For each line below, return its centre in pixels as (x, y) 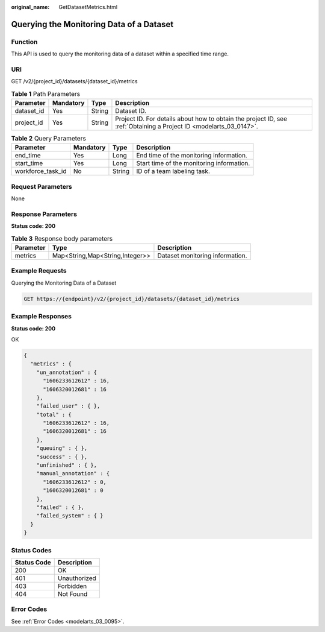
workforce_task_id (41, 171)
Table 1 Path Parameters (46, 93)
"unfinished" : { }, (67, 465)
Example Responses (42, 317)
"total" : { (54, 414)
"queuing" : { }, (62, 448)
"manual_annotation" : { (73, 474)
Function (24, 42)
